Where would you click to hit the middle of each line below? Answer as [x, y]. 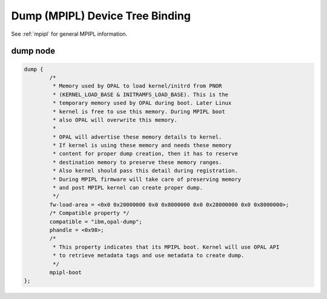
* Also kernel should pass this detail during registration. [145, 171]
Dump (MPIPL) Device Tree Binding [101, 16]
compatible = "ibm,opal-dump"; [96, 222]
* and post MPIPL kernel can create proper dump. [127, 188]
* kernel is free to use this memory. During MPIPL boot [139, 111]
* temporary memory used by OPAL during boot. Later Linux [142, 103]
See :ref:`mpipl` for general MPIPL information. [69, 34]
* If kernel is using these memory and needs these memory [142, 146]
